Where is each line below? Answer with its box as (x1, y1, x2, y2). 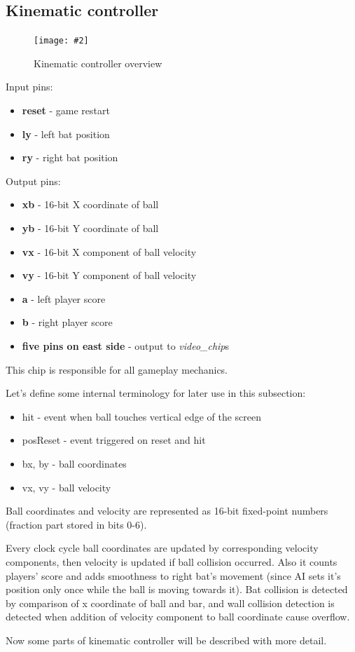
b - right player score (22, 315, 113, 330)
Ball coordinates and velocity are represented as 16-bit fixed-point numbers (6, 503, 328, 518)
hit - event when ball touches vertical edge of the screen (22, 409, 262, 423)
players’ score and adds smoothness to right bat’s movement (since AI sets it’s (6, 568, 341, 583)
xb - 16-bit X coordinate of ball (22, 197, 159, 212)
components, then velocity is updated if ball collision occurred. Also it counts (6, 554, 337, 569)
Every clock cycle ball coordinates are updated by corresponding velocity (6, 541, 319, 555)
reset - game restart (22, 103, 110, 118)
